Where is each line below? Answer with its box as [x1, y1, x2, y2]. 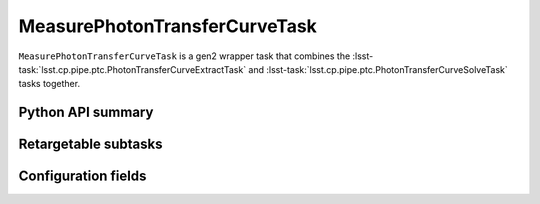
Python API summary [18, 104, 154, 121]
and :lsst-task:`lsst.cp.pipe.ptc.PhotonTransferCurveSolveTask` [248, 63, 509, 75]
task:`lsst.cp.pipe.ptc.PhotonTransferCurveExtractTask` [18, 63, 247, 75]
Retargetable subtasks [18, 136, 164, 153]
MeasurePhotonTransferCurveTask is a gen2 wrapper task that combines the [18, 50, 351, 62]
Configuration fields [18, 168, 147, 185]
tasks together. [18, 78, 80, 90]
